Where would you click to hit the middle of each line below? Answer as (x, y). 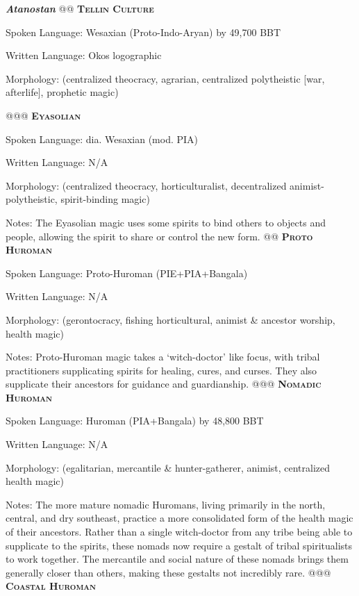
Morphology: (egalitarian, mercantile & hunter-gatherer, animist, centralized (168, 467)
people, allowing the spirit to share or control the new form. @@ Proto (159, 236)
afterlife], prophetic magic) (62, 92)
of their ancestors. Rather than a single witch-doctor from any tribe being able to (179, 532)
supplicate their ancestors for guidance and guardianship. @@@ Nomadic (164, 384)
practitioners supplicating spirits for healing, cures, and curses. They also (161, 370)
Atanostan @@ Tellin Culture (80, 8)
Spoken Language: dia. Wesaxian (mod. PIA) (102, 139)
